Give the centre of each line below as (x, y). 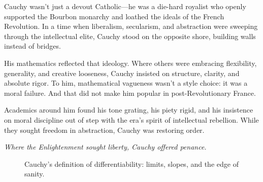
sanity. (35, 174)
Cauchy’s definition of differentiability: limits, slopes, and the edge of (131, 163)
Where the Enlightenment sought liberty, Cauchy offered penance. (105, 147)
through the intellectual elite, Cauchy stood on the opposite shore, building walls (130, 36)
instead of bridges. (32, 46)
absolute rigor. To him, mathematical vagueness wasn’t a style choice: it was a (126, 83)
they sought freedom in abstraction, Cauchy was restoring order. (104, 130)
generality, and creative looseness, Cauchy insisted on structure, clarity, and (122, 73)
